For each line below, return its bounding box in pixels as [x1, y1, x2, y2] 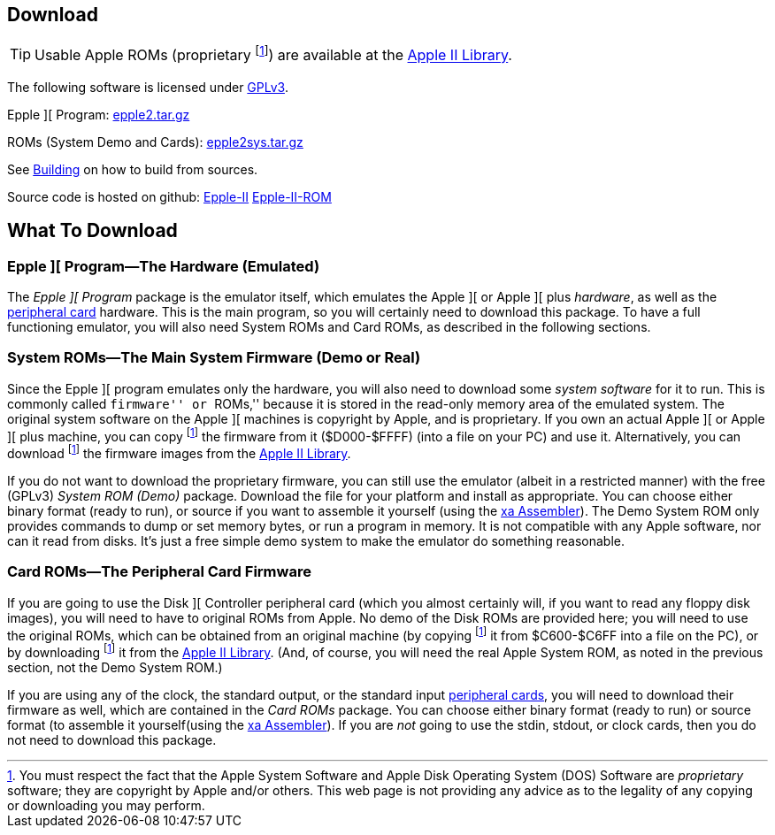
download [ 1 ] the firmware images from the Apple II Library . [7, 443, 351, 462]
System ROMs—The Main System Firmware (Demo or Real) [7, 349, 421, 367]
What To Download [7, 219, 178, 242]
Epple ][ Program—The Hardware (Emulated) [7, 257, 320, 275]
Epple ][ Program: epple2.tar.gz [7, 106, 190, 122]
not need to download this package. [7, 732, 217, 748]
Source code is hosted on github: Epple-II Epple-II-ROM [7, 188, 332, 204]
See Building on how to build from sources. [7, 161, 258, 177]
